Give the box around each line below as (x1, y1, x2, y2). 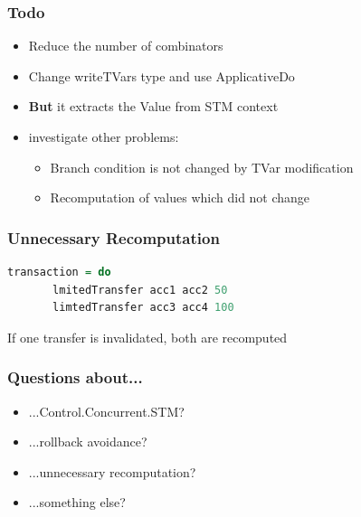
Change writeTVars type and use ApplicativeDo (28, 66, 295, 85)
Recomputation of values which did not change (50, 188, 310, 207)
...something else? (28, 493, 126, 512)
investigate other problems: (28, 127, 179, 146)
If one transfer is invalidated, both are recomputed (7, 327, 288, 346)
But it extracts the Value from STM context (28, 97, 279, 116)
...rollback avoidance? (28, 432, 147, 451)
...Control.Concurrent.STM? (28, 401, 185, 420)
